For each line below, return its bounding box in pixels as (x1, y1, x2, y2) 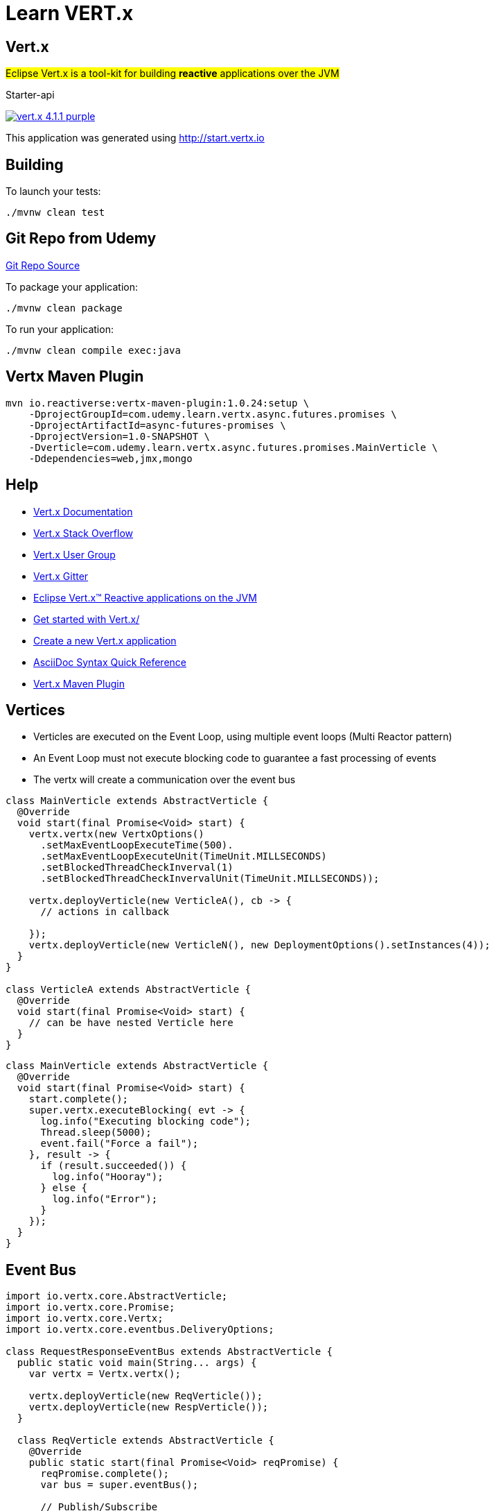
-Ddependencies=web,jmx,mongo (28, 452, 193, 464)
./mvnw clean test (6, 207, 105, 219)
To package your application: (6, 280, 139, 293)
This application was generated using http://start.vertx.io (6, 132, 265, 144)
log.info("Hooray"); (52, 1171, 164, 1183)
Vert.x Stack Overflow (33, 527, 134, 539)
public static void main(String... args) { (17, 1357, 257, 1369)
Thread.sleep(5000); (40, 1127, 152, 1138)
